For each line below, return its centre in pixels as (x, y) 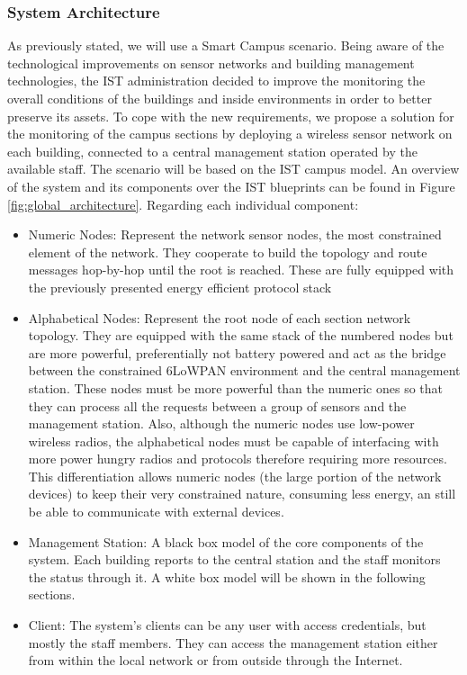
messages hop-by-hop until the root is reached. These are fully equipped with (241, 270)
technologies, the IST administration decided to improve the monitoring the (216, 81)
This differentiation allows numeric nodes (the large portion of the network (235, 476)
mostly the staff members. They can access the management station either (233, 642)
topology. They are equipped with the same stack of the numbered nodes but (241, 335)
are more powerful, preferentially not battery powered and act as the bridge (237, 352)
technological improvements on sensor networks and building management (211, 63)
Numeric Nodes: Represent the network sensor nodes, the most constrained (235, 234)
